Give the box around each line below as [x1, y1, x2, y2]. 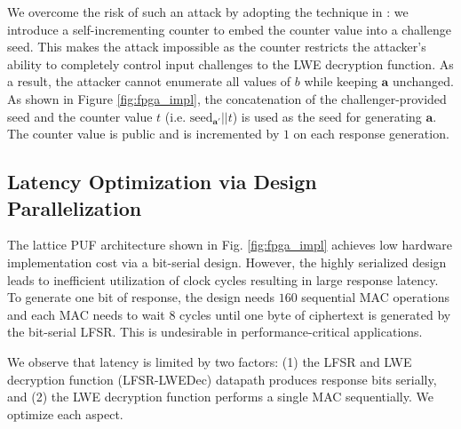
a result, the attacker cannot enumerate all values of [7, 72, 291, 91]
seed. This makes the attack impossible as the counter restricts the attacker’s [7, 37, 426, 56]
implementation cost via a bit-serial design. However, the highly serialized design [7, 252, 447, 271]
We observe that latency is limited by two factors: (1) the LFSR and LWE [7, 352, 412, 370]
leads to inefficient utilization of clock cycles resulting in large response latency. [7, 270, 439, 289]
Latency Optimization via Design [7, 168, 317, 195]
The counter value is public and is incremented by [7, 124, 280, 143]
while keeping [304, 72, 378, 91]
